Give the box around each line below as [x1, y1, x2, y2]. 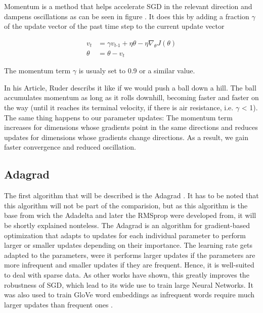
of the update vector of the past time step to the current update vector [4, 21, 225, 31]
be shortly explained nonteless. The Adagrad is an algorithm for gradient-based [4, 220, 250, 231]
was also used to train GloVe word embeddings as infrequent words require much [4, 289, 255, 300]
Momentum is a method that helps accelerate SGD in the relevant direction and [4, 1, 252, 11]
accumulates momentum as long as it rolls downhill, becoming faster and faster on [4, 92, 259, 103]
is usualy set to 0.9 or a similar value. [78, 65, 195, 76]
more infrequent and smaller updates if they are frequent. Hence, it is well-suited [4, 259, 254, 270]
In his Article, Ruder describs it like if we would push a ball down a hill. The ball [4, 82, 256, 93]
